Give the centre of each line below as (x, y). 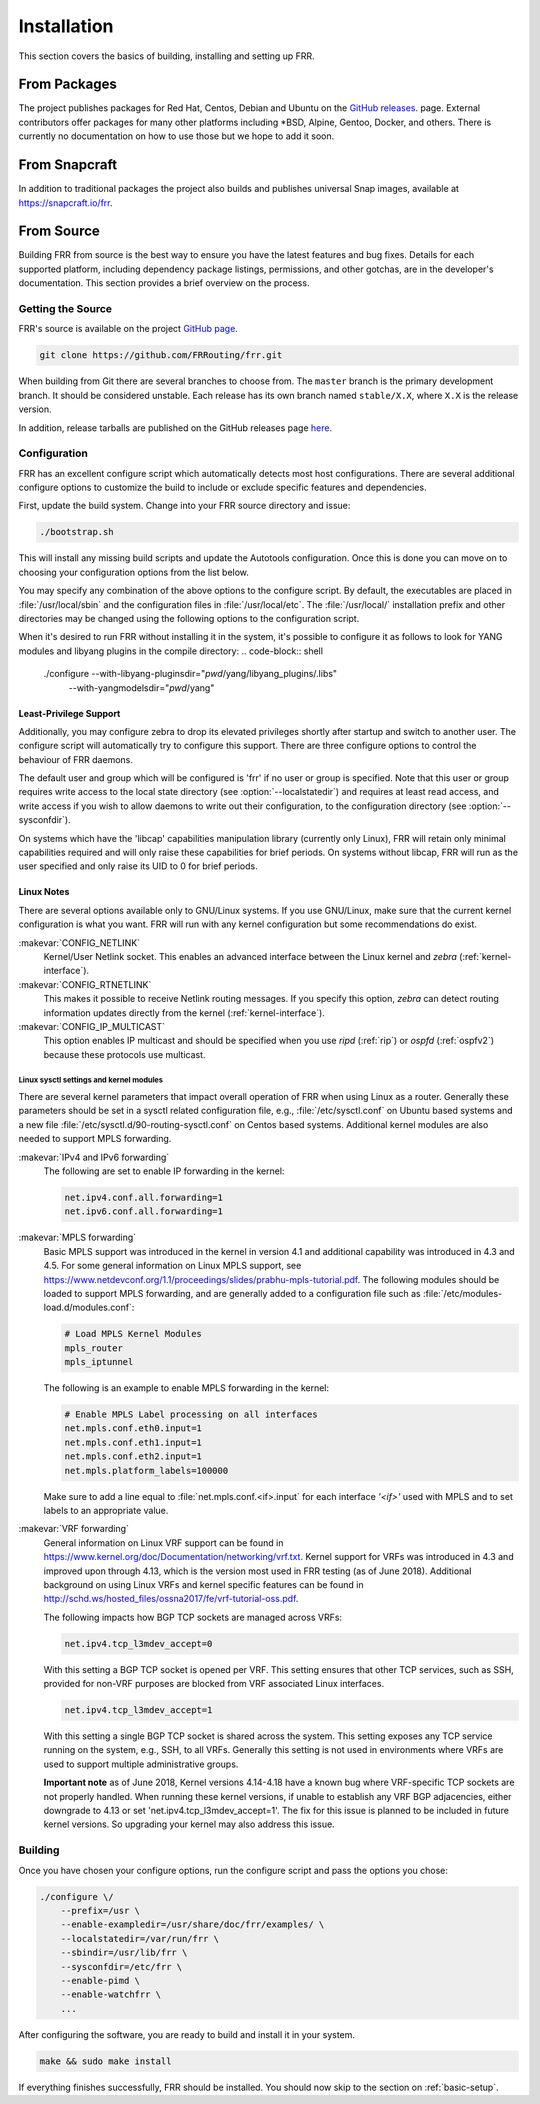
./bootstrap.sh (76, 532)
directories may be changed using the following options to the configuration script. (189, 618)
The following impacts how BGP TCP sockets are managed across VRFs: (193, 1617)
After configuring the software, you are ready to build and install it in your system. (186, 2034)
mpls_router (94, 1348)
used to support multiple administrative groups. (141, 1764)
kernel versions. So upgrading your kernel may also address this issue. (189, 1824)
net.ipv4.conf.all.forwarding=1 (144, 1198)
